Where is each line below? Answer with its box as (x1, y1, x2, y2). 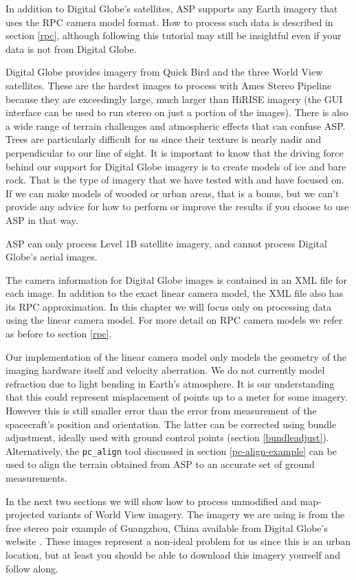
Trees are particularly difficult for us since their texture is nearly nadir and (5, 132, 322, 146)
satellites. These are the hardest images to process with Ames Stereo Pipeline (5, 78, 332, 92)
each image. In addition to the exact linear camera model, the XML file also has (5, 286, 344, 300)
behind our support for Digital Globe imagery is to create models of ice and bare (5, 159, 346, 173)
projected (5, 507, 45, 522)
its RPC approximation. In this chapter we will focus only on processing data (5, 299, 332, 313)
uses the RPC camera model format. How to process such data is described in (5, 14, 333, 29)
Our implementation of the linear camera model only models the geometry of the (5, 349, 347, 364)
